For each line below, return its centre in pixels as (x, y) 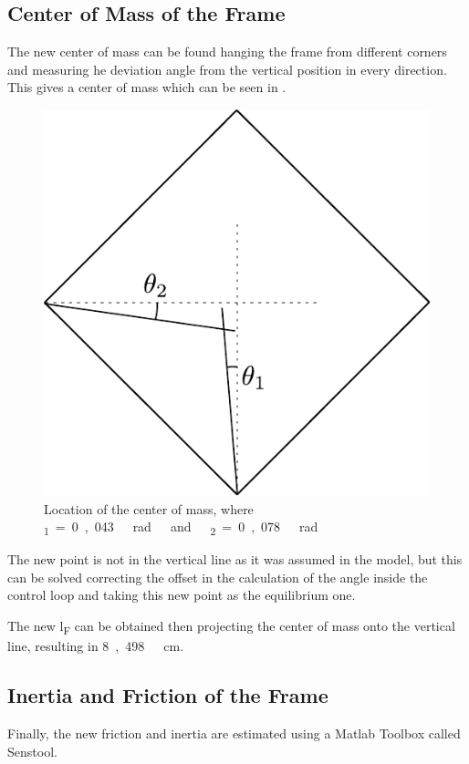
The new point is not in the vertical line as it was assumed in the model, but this (235, 559)
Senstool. (32, 751)
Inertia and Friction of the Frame (168, 695)
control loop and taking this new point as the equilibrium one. (182, 595)
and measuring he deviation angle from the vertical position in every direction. (227, 69)
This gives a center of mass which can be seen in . (147, 87)
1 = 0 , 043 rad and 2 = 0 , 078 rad (181, 527)
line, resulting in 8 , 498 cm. (96, 646)
